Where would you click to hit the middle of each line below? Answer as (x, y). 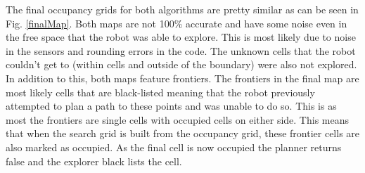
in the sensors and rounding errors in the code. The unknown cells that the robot (181, 50)
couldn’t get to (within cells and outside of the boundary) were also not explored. (181, 64)
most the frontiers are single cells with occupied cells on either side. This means (177, 119)
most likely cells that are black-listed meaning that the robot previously (160, 92)
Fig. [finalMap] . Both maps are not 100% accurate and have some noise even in (177, 23)
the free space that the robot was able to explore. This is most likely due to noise (181, 37)
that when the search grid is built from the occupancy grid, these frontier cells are (183, 133)
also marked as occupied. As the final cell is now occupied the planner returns (174, 147)
